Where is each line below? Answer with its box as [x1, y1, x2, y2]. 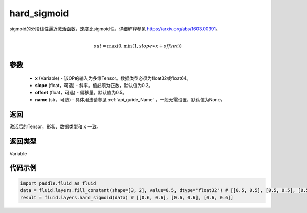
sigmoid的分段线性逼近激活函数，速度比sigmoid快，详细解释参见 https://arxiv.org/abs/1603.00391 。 [9, 26, 221, 32]
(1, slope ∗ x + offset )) [132, 42, 182, 49]
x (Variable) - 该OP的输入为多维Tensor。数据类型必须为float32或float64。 [35, 75, 191, 81]
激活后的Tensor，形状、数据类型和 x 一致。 [9, 123, 101, 130]
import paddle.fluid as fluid [20, 180, 96, 186]
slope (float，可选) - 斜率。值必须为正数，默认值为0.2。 [35, 82, 153, 89]
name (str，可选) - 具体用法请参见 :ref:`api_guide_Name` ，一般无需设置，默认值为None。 [35, 96, 225, 102]
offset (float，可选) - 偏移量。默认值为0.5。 [35, 90, 127, 96]
